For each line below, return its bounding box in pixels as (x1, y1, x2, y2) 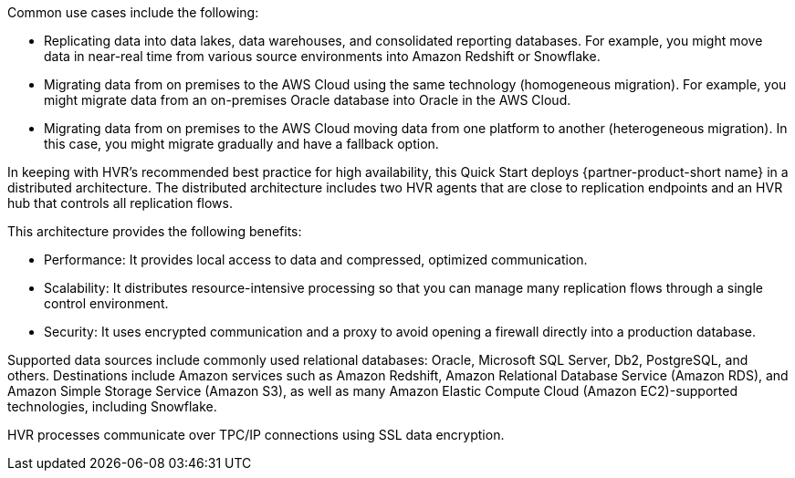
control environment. (44, 296, 169, 311)
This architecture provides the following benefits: (7, 223, 302, 239)
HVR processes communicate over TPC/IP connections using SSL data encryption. (7, 427, 505, 442)
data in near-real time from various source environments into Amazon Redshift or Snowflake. (44, 48, 601, 64)
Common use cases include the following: (7, 5, 259, 20)
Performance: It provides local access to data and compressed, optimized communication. (44, 252, 588, 267)
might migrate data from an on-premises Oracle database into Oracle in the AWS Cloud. (44, 92, 571, 108)
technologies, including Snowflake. (7, 399, 217, 414)
